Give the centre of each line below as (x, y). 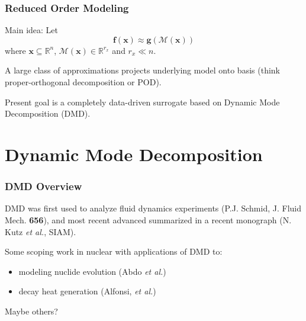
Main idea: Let (32, 30)
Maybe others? (31, 311)
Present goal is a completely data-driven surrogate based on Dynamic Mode (142, 102)
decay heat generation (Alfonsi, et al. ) (87, 291)
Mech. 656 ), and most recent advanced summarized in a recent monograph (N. (148, 219)
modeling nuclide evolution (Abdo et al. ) (92, 271)
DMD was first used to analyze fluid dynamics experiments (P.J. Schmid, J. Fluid (153, 208)
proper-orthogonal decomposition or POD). (83, 82)
